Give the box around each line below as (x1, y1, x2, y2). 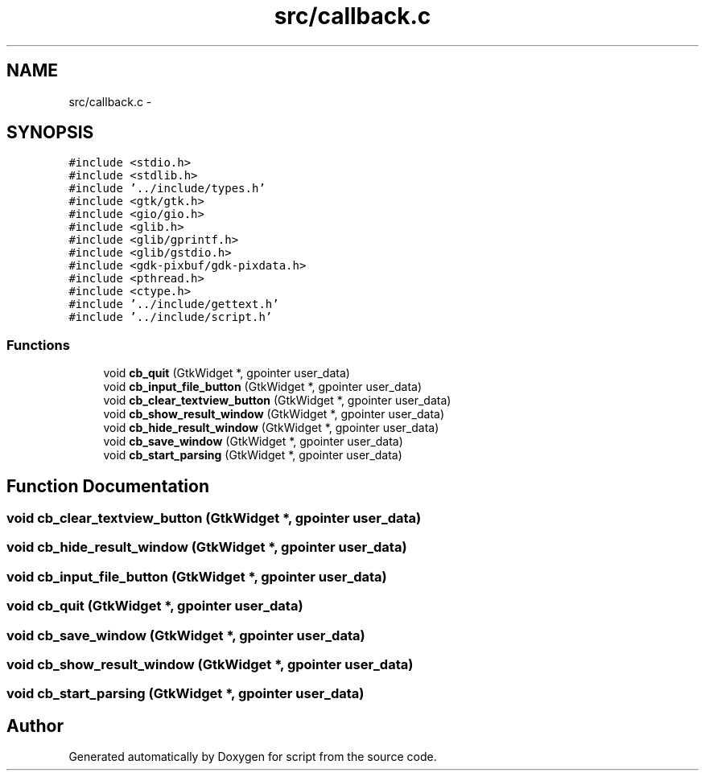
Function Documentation (6, 475, 209, 496)
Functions (6, 336, 70, 353)
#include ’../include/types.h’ (68, 182, 266, 195)
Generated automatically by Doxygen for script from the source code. (68, 750, 437, 764)
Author (6, 715, 64, 736)
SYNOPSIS (6, 122, 94, 143)
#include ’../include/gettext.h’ (68, 298, 279, 311)
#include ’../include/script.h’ (68, 310, 273, 324)
